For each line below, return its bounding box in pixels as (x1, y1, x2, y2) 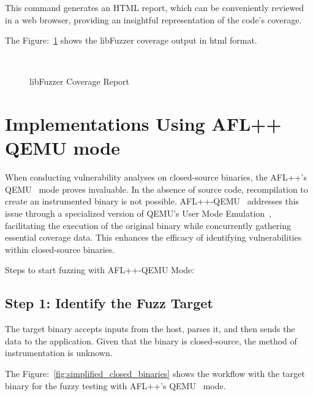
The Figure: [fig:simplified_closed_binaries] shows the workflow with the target (5, 367, 305, 380)
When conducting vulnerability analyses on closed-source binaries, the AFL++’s (5, 171, 307, 184)
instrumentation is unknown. (5, 346, 113, 359)
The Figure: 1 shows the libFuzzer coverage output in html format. (5, 34, 257, 47)
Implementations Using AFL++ (5, 111, 282, 136)
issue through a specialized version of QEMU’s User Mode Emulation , (5, 207, 271, 220)
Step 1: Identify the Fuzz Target (5, 293, 213, 313)
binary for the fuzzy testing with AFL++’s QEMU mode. (5, 379, 226, 392)
